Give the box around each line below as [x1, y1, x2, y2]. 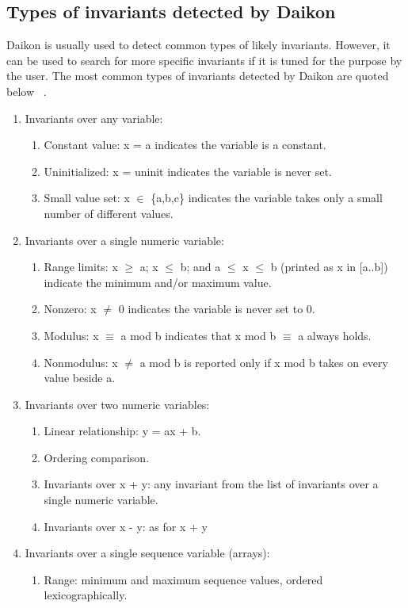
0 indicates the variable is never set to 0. [118, 300, 315, 317]
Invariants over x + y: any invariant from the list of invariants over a [44, 476, 379, 492]
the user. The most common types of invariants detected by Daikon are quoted [6, 67, 389, 84]
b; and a [180, 258, 221, 275]
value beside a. [44, 369, 116, 386]
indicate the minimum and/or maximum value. [44, 273, 272, 290]
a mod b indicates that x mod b [120, 327, 276, 343]
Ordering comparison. [44, 449, 150, 465]
